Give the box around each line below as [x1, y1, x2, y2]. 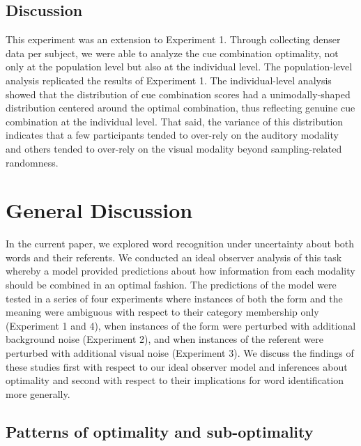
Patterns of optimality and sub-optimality [6, 420, 314, 442]
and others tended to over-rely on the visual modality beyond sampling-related [6, 141, 342, 155]
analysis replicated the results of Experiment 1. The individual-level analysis [6, 72, 332, 87]
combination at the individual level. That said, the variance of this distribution [6, 114, 344, 128]
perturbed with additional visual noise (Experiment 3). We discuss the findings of [6, 346, 354, 360]
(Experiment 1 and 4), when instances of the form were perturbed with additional [6, 318, 356, 332]
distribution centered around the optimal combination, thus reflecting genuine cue [6, 100, 355, 115]
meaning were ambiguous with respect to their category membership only [6, 305, 319, 319]
